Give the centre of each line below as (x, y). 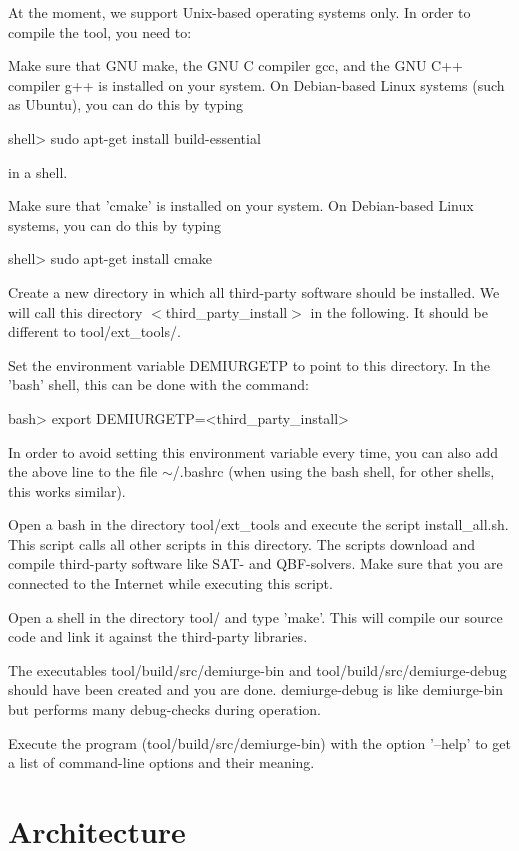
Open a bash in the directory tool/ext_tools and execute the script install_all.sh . (258, 524)
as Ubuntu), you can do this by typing (126, 104)
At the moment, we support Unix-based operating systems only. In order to (239, 12)
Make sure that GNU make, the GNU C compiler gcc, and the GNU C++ (236, 65)
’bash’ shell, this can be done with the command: (158, 384)
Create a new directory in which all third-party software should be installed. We (254, 291)
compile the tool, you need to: (100, 31)
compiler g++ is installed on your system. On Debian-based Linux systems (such (256, 84)
